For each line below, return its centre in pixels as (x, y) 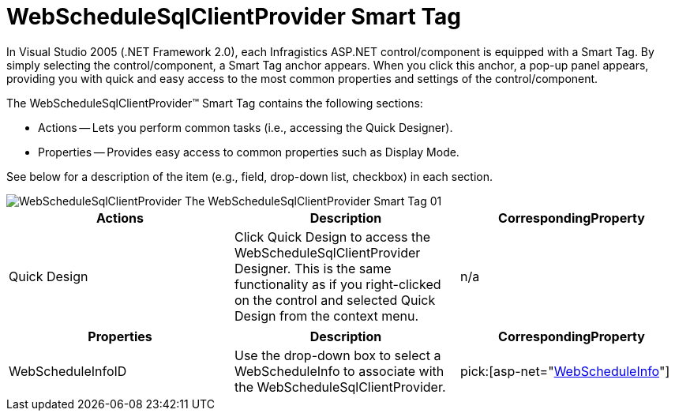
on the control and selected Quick (335, 300)
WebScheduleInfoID (68, 371)
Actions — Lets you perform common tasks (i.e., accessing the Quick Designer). (246, 127)
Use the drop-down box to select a (337, 355)
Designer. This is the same (313, 268)
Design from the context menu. (326, 316)
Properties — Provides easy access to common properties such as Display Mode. (249, 152)
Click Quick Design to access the (332, 237)
